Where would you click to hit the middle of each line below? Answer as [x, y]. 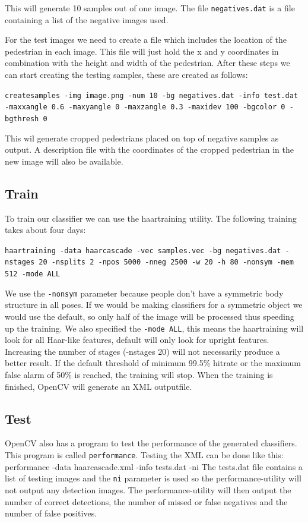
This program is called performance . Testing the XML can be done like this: [144, 455]
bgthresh [22, 119]
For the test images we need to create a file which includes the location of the [146, 40]
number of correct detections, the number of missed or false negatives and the [146, 501]
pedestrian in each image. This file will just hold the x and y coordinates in [142, 51]
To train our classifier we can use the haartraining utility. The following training [151, 218]
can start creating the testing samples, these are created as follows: [126, 75]
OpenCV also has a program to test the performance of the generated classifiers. [151, 443]
